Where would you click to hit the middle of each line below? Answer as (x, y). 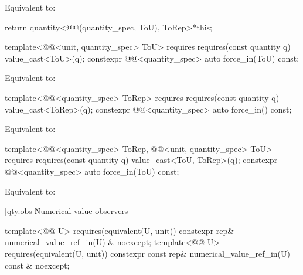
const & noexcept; (37, 265)
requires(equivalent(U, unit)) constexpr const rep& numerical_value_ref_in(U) (148, 253)
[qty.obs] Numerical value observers (67, 211)
